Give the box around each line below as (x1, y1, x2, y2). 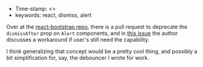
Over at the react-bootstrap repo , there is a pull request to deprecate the (6, 24, 188, 30)
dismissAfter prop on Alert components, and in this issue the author (6, 30, 178, 37)
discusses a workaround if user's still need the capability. (6, 36, 150, 43)
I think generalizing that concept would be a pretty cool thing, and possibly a (6, 48, 198, 55)
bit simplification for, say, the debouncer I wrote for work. (6, 54, 150, 61)
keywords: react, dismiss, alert (15, 11, 92, 19)
